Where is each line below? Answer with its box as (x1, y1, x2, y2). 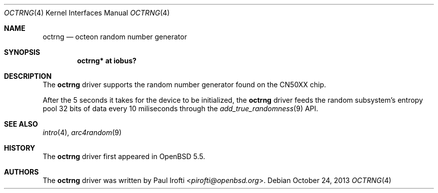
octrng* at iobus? (77, 56, 136, 65)
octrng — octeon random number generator (42, 32, 187, 41)
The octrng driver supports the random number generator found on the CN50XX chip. (42, 80, 326, 89)
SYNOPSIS (4, 48, 40, 56)
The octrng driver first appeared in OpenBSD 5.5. (42, 152, 205, 161)
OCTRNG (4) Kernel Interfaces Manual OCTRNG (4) (4, 8, 170, 17)
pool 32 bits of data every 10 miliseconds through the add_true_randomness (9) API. (42, 104, 318, 113)
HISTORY (4, 144, 35, 152)
